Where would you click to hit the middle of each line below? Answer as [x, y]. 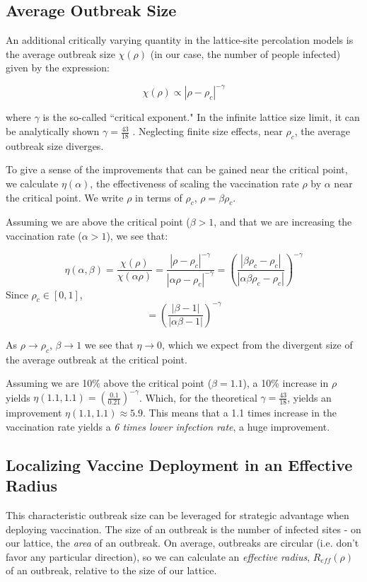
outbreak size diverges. [55, 145]
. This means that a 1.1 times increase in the [240, 413]
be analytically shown [53, 131]
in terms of [159, 197]
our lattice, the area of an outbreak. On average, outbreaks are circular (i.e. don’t [182, 543]
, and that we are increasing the [283, 222]
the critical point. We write [65, 197]
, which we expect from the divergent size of [257, 344]
